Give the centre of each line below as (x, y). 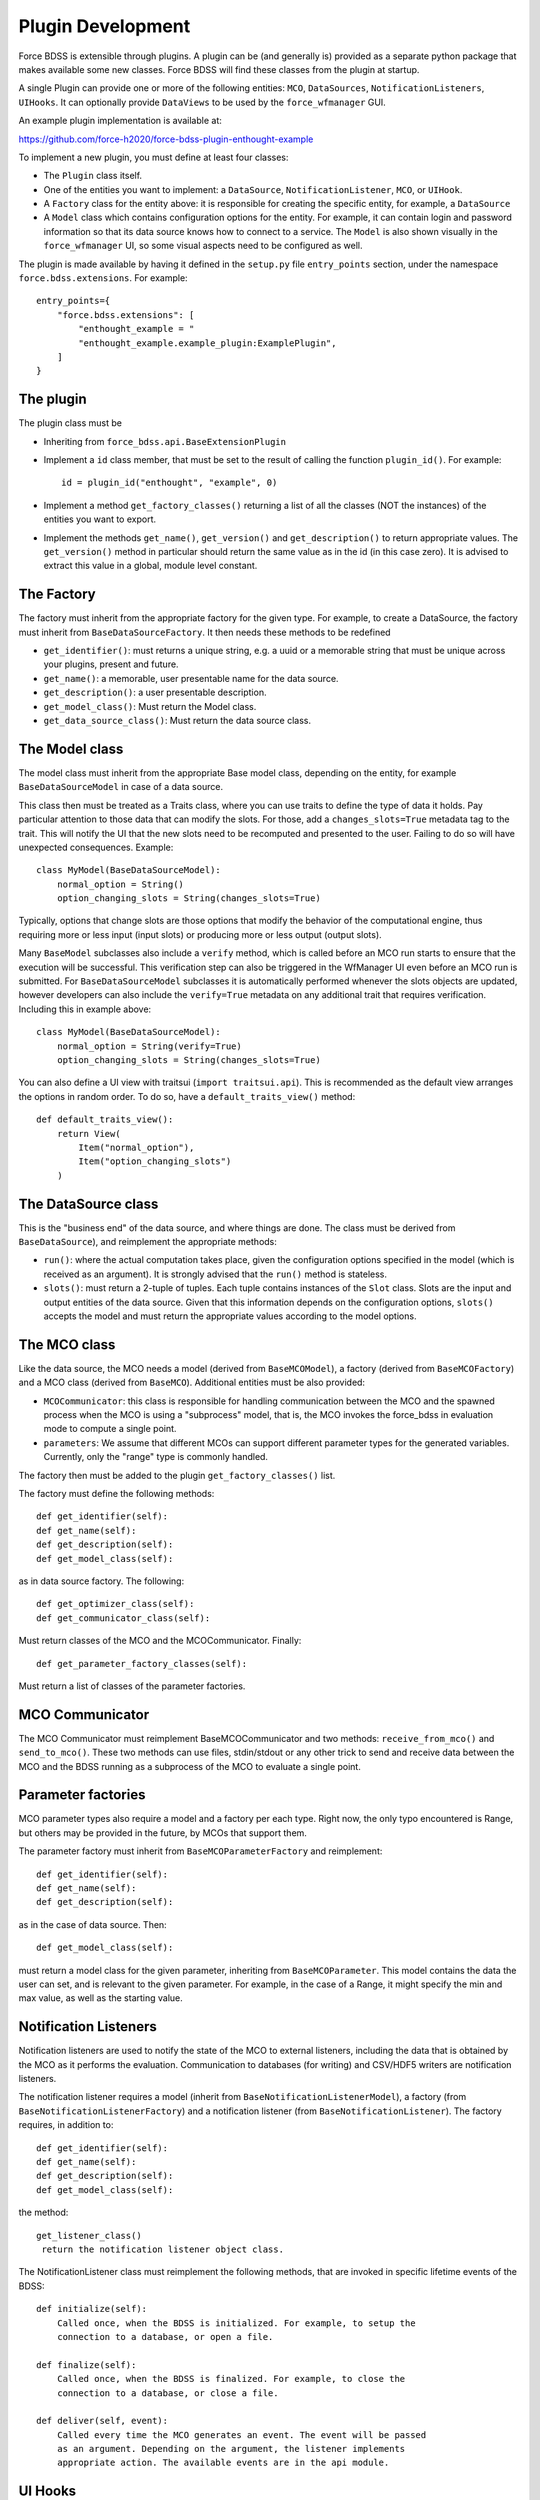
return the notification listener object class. (163, 2249)
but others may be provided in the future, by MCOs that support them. (162, 1832)
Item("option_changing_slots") (155, 1161)
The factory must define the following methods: (116, 1493)
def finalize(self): (86, 2364)
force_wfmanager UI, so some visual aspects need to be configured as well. (203, 246)
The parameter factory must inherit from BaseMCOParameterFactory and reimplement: (200, 1851)
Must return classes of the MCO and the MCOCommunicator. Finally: (160, 1641)
